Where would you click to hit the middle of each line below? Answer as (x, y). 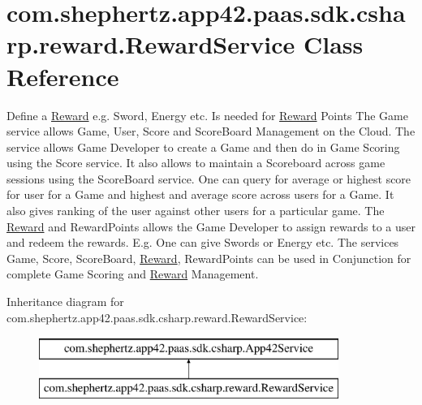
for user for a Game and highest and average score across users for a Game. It (200, 194)
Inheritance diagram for (65, 302)
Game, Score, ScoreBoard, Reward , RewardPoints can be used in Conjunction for (209, 258)
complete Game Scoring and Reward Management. (133, 274)
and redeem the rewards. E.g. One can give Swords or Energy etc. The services (203, 242)
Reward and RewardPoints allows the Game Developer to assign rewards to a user (211, 226)
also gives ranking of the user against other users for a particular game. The (196, 211)
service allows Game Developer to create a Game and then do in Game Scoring (203, 146)
